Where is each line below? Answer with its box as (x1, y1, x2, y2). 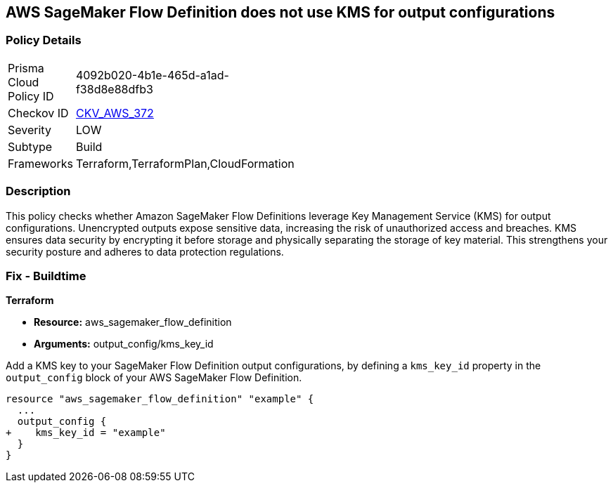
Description (6, 184, 71, 199)
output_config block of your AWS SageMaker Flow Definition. (6, 371, 302, 384)
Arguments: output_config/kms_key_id (34, 338, 214, 350)
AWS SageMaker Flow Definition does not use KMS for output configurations (6, 4, 555, 21)
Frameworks (8, 156, 73, 171)
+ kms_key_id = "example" (6, 427, 166, 439)
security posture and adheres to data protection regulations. (6, 245, 284, 258)
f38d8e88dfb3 (75, 81, 153, 96)
